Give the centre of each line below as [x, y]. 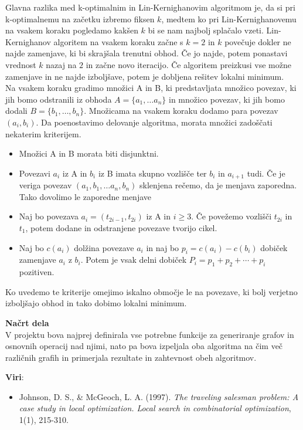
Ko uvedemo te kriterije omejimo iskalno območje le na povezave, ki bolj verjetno [151, 291]
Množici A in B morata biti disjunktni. [89, 153]
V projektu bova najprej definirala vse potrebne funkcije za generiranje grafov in [150, 334]
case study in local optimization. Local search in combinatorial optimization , [155, 408]
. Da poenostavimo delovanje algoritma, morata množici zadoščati [154, 122]
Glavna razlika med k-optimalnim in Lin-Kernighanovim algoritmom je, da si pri [150, 7]
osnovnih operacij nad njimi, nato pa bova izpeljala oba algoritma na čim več [144, 346]
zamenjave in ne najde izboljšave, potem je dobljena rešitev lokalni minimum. [145, 76]
